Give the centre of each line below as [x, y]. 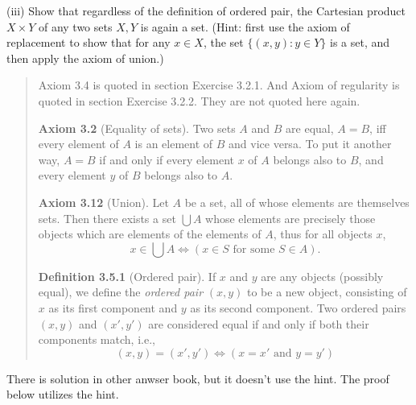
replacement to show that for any [89, 42]
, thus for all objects [323, 234]
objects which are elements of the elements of [150, 234]
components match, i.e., [97, 339]
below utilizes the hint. [63, 394]
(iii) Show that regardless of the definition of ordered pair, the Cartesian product [206, 10]
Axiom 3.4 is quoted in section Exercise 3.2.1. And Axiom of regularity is [219, 85]
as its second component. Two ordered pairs [298, 307]
